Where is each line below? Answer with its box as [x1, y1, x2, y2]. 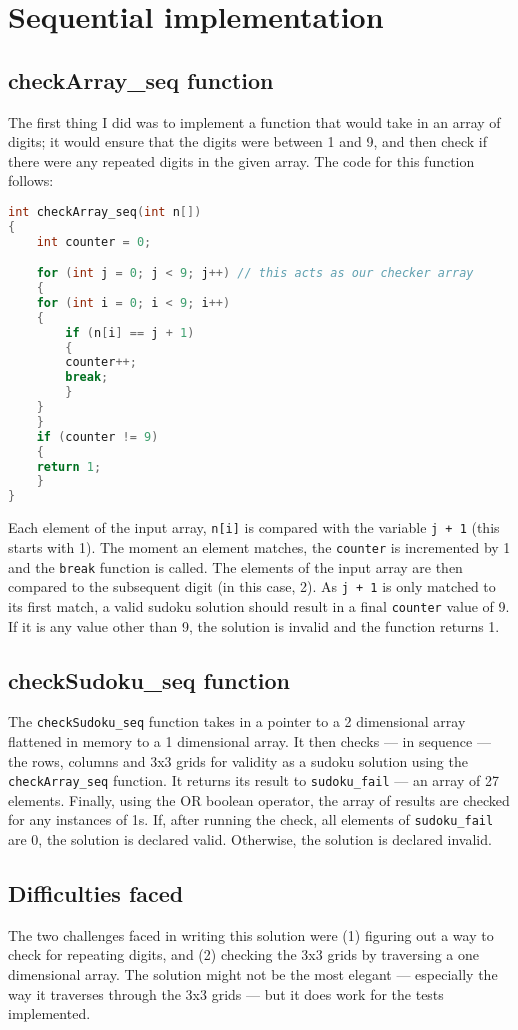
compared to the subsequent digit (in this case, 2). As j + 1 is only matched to [8, 576, 496, 597]
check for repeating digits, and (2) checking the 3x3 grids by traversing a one [8, 944, 479, 965]
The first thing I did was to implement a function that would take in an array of [8, 111, 501, 132]
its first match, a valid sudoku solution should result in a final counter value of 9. [8, 595, 510, 616]
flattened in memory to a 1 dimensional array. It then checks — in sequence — [8, 730, 491, 751]
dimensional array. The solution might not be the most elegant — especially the [8, 964, 498, 985]
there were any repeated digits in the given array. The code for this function [8, 150, 475, 171]
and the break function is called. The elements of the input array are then [8, 556, 463, 577]
